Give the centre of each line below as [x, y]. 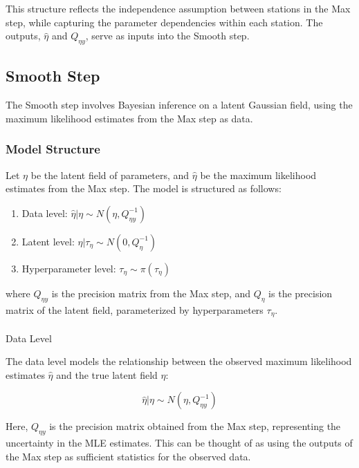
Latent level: [48, 241]
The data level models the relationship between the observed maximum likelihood [179, 361]
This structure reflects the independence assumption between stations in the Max [178, 8]
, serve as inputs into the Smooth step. [167, 36]
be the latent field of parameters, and [110, 175]
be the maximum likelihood [258, 175]
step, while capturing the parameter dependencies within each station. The [164, 22]
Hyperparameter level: [69, 268]
